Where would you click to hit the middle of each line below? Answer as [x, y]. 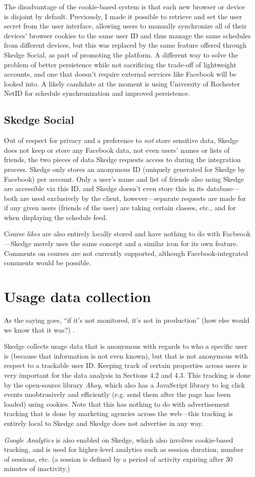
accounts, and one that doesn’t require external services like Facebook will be [120, 74]
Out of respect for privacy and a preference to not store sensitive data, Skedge [121, 140]
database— [223, 188]
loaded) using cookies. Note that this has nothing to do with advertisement [117, 404]
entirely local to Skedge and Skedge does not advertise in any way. [104, 423]
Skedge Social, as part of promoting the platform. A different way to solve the [121, 54]
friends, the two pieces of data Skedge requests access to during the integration [122, 159]
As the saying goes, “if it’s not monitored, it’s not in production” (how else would [127, 320]
